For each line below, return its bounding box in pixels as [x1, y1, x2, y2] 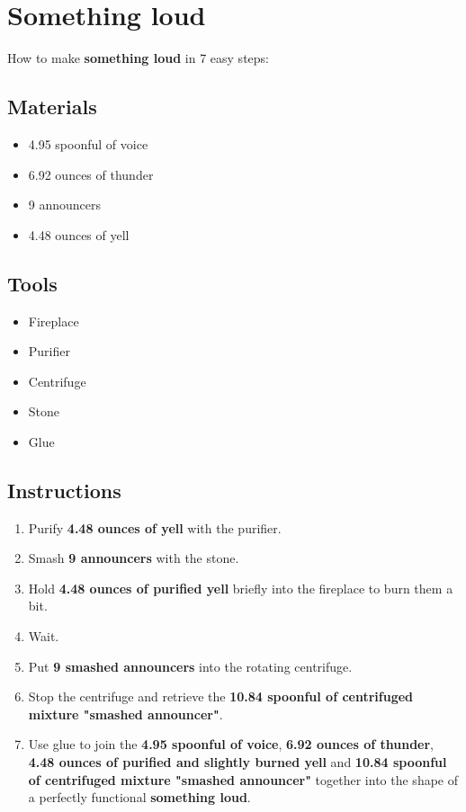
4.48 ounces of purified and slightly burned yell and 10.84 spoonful [28, 753, 447, 772]
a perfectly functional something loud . [28, 788, 251, 807]
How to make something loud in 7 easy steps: [7, 49, 269, 67]
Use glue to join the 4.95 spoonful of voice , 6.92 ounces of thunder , [28, 735, 435, 754]
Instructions [7, 476, 121, 504]
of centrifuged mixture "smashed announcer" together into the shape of [28, 770, 459, 789]
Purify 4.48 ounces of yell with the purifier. [28, 518, 282, 537]
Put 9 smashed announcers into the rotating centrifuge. [28, 656, 353, 675]
